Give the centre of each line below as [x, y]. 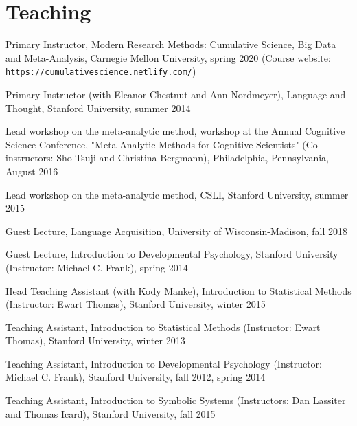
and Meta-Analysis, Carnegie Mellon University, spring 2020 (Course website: [168, 57]
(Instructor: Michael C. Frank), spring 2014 [97, 267]
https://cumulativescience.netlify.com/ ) [101, 71]
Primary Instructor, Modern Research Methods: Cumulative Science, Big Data [171, 44]
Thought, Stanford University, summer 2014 [98, 108]
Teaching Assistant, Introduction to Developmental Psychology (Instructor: [164, 363]
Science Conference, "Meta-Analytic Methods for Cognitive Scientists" [152, 144]
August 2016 [32, 171]
